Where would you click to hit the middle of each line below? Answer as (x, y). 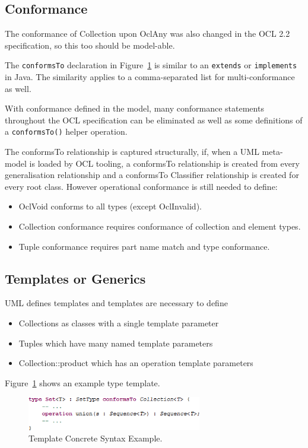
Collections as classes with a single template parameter (119, 323)
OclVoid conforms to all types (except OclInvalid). (110, 206)
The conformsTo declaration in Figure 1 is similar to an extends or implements (151, 65)
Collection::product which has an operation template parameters (136, 363)
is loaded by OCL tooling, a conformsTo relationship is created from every (164, 163)
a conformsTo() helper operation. (66, 131)
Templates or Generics (75, 278)
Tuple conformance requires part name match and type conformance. (144, 246)
